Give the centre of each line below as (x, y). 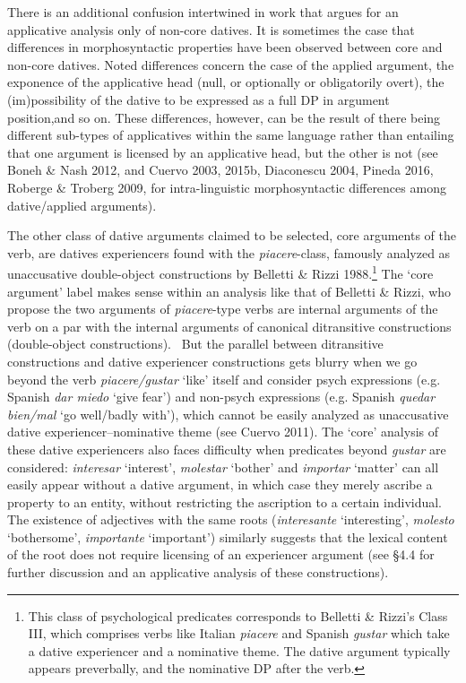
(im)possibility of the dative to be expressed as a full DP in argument (198, 99)
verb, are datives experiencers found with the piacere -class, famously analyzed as (229, 252)
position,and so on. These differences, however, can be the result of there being (224, 117)
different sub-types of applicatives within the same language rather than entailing (231, 135)
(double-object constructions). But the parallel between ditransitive (195, 344)
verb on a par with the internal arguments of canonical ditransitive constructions (229, 326)
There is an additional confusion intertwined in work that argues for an (203, 12)
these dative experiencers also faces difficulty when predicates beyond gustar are (227, 449)
